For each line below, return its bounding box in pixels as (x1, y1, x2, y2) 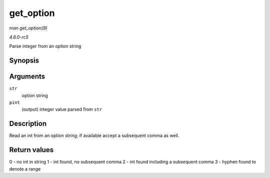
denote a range (9, 165, 41, 172)
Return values (9, 145, 54, 154)
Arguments (9, 72, 45, 81)
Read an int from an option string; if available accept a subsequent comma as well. (9, 132, 179, 138)
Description (9, 119, 47, 128)
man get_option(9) (9, 25, 47, 31)
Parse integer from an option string (9, 43, 81, 49)
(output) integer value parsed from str (21, 106, 102, 112)
